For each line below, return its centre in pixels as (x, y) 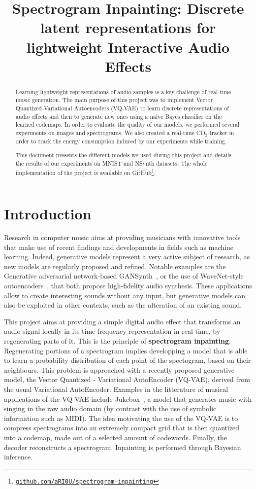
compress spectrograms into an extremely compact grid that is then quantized (122, 428)
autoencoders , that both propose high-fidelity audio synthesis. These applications (128, 286)
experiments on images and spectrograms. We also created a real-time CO (110, 133)
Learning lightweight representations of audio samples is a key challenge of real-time (123, 91)
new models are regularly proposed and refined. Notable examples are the (115, 266)
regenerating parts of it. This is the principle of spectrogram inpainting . (117, 341)
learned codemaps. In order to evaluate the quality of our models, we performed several (128, 124)
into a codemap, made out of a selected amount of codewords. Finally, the (116, 437)
